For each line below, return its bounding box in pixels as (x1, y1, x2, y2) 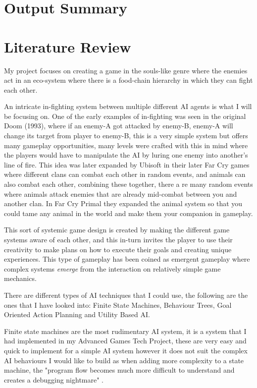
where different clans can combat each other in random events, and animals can (4, 169, 246, 179)
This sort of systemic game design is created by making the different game (4, 224, 230, 235)
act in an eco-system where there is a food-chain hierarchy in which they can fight (4, 75, 253, 85)
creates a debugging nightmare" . (4, 374, 104, 385)
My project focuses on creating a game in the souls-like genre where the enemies (4, 65, 248, 75)
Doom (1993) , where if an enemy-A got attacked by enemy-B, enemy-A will (4, 120, 233, 131)
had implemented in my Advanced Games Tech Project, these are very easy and (4, 335, 247, 346)
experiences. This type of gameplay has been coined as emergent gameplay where (4, 254, 250, 264)
